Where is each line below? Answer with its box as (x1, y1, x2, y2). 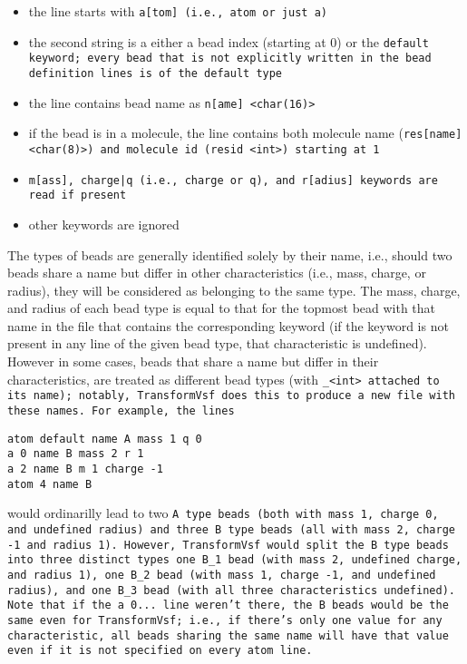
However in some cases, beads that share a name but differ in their (7, 352, 379, 371)
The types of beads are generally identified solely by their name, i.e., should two (7, 245, 452, 264)
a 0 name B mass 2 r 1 (7, 447, 144, 461)
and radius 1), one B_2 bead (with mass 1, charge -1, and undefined (7, 568, 436, 581)
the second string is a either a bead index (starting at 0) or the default (28, 32, 429, 51)
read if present (28, 189, 127, 202)
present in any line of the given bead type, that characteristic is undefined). (7, 334, 427, 353)
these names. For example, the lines (7, 404, 235, 417)
